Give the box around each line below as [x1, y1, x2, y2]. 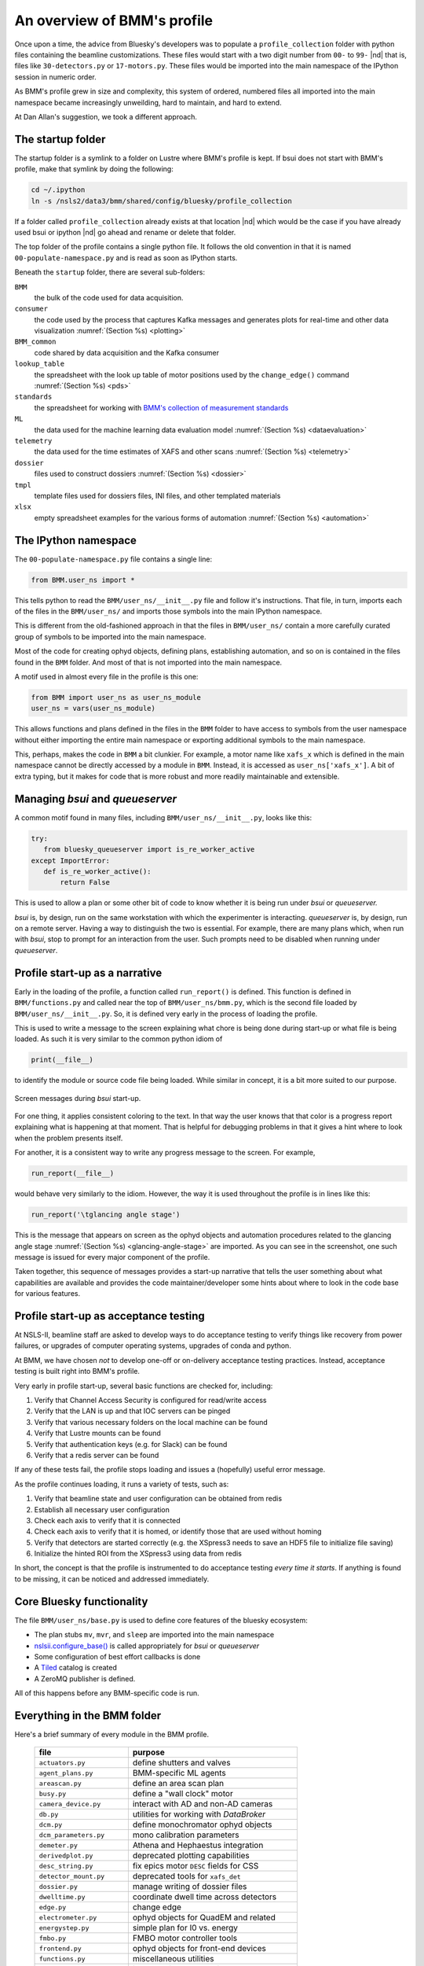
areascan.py [38, 1779, 82, 1787]
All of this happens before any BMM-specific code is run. [14, 1688, 199, 1698]
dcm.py [38, 1821, 63, 1828]
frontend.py [38, 1944, 82, 1953]
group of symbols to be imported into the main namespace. [14, 631, 207, 641]
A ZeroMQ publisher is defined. [34, 1673, 136, 1683]
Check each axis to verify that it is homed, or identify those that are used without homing [34, 1526, 322, 1537]
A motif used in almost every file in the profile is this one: [14, 672, 199, 681]
